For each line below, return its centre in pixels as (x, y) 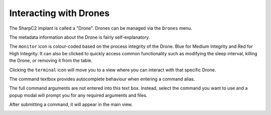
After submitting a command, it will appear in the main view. (71, 104)
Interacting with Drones (59, 13)
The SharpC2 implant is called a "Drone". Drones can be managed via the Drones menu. (101, 28)
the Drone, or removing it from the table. (51, 61)
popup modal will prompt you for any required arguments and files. (78, 95)
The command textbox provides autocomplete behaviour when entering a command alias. (102, 79)
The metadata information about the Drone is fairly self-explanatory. (80, 37)
